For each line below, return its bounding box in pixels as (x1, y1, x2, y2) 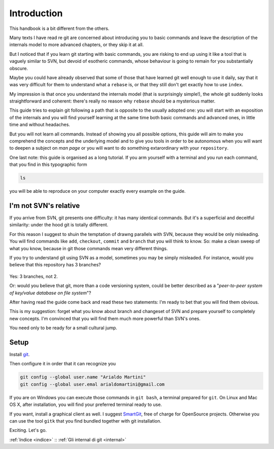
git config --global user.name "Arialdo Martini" (20, 374, 146, 380)
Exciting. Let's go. (9, 427, 47, 433)
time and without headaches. (9, 122, 71, 128)
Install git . (9, 352, 30, 358)
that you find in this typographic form (9, 161, 87, 167)
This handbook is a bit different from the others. (9, 25, 110, 31)
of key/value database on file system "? (9, 290, 91, 296)
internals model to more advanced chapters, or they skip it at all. (9, 42, 144, 48)
